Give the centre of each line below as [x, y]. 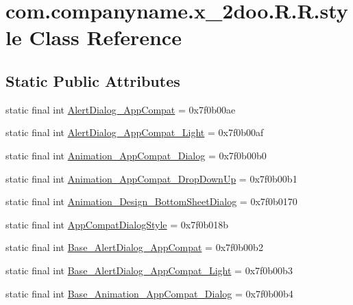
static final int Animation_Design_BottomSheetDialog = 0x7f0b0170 [151, 201]
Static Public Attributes [93, 80]
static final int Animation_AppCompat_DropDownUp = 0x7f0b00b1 [151, 178]
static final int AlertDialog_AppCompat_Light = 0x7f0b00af [135, 132]
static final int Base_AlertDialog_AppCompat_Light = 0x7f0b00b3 [149, 270]
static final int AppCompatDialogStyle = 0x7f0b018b [117, 224]
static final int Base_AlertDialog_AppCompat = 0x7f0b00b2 [134, 247]
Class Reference [105, 37]
